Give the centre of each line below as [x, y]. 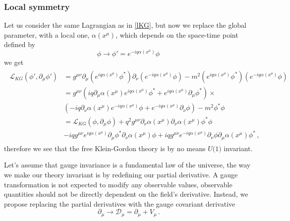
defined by [20, 44]
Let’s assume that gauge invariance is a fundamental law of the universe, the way [127, 165]
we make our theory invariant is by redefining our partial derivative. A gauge [121, 174]
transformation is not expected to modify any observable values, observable [118, 184]
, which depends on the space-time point [177, 34]
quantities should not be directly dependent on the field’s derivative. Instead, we [126, 194]
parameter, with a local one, [47, 34]
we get [14, 62]
